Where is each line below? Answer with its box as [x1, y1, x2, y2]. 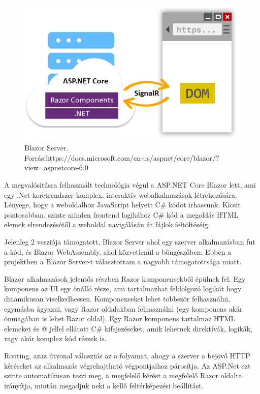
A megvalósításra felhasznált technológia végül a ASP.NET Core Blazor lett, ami [4, 179, 256, 190]
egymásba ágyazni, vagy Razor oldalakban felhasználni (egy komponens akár [4, 303, 243, 314]
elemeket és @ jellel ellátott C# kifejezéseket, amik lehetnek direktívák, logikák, [4, 323, 252, 334]
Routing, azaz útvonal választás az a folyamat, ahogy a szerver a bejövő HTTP [4, 350, 250, 360]
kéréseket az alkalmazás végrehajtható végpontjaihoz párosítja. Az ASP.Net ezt [4, 360, 251, 371]
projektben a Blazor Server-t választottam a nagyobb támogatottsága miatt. [4, 256, 242, 267]
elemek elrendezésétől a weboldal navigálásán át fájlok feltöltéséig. [4, 219, 210, 230]
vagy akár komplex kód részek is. [4, 333, 107, 344]
